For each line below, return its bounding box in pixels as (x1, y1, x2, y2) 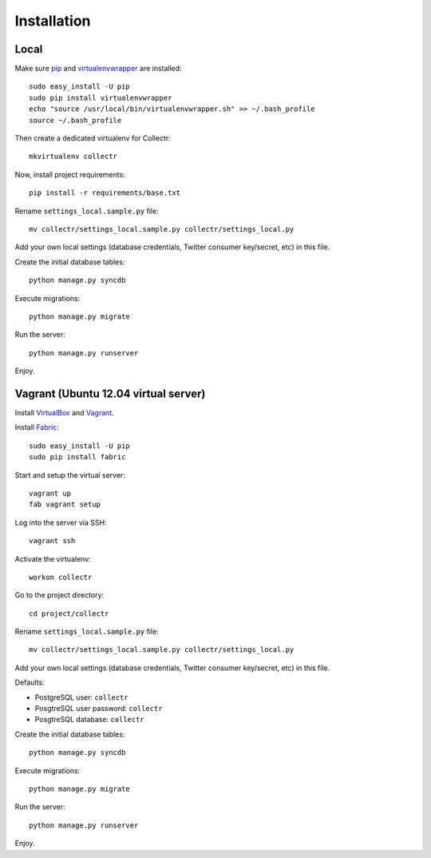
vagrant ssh (29, 536, 76, 546)
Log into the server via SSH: (14, 518, 107, 527)
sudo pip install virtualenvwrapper (29, 93, 172, 102)
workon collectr (29, 572, 93, 582)
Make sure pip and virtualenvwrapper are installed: (14, 64, 183, 73)
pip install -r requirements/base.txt (29, 189, 181, 197)
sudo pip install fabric (29, 452, 126, 462)
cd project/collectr (29, 609, 109, 618)
